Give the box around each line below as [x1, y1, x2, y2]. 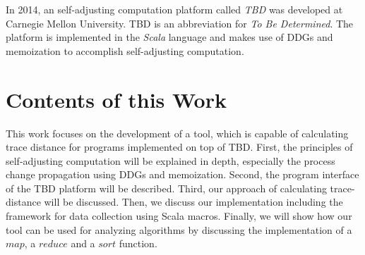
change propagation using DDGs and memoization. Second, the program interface [6, 167, 359, 182]
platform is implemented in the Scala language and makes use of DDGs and [6, 30, 333, 44]
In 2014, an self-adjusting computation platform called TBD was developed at [6, 2, 343, 16]
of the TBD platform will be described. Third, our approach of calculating [6, 180, 327, 195]
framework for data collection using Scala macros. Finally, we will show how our [6, 209, 352, 223]
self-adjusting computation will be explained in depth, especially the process [6, 153, 335, 168]
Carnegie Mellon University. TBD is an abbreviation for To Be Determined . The [6, 15, 354, 30]
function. [119, 236, 157, 251]
